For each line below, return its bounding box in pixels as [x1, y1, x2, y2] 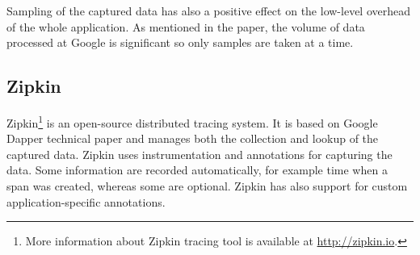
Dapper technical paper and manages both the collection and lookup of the [6, 130, 379, 147]
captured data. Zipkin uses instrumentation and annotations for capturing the [6, 145, 393, 162]
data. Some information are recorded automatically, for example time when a [6, 161, 388, 178]
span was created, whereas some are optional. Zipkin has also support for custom [6, 178, 408, 194]
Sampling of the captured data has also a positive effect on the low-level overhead [6, 2, 410, 19]
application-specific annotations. [6, 193, 166, 210]
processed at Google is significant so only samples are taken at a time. [6, 34, 354, 51]
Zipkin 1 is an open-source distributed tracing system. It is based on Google [6, 111, 378, 131]
